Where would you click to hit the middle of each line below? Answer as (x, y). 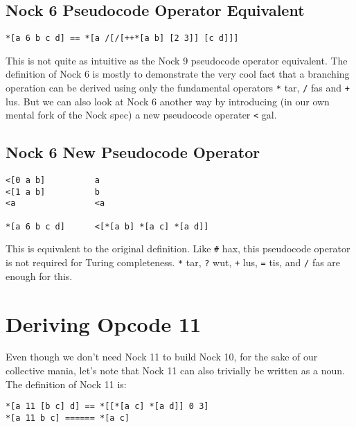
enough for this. (39, 276)
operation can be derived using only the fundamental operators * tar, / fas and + (178, 88)
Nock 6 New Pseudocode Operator (133, 152)
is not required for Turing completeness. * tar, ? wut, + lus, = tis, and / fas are (173, 262)
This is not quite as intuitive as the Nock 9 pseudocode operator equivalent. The (177, 60)
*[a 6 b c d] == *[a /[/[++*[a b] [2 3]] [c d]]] (122, 38)
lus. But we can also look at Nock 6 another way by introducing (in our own (168, 101)
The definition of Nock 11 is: (66, 384)
